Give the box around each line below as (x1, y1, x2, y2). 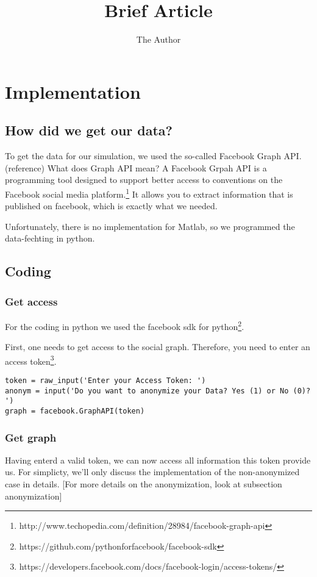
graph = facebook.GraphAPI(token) (5, 406, 145, 415)
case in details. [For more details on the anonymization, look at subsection (5, 478, 282, 490)
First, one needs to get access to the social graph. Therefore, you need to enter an (5, 340, 310, 353)
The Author (136, 33, 181, 46)
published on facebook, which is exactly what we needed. (5, 199, 218, 212)
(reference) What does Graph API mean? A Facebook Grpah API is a (5, 161, 267, 174)
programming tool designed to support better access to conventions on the (5, 173, 283, 186)
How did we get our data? (5, 121, 173, 140)
